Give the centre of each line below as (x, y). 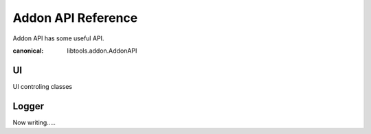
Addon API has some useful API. (58, 38)
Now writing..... (34, 122)
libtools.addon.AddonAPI (102, 51)
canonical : (28, 51)
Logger (29, 106)
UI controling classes (42, 86)
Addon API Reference (75, 18)
